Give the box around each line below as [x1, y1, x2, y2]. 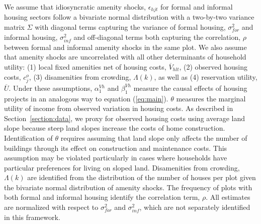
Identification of [4, 132, 53, 143]
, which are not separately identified [139, 202, 250, 212]
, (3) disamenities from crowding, [29, 71, 131, 82]
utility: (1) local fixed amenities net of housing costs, [4, 61, 166, 72]
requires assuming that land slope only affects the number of [60, 132, 247, 143]
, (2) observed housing [179, 61, 247, 72]
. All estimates [206, 192, 250, 202]
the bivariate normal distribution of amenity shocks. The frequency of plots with [4, 182, 252, 192]
